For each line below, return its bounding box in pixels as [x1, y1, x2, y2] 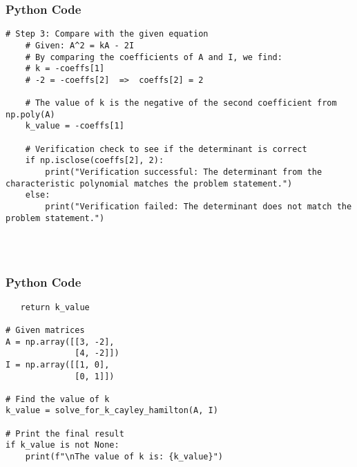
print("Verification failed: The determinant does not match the [45, 202, 352, 212]
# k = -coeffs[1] [25, 64, 105, 74]
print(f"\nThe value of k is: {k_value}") [25, 452, 223, 462]
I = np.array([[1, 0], [6, 359, 110, 370]
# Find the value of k [6, 394, 110, 404]
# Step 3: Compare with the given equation [6, 29, 209, 39]
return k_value [20, 302, 90, 312]
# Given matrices [6, 325, 85, 335]
